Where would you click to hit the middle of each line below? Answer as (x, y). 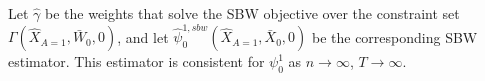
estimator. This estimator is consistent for (136, 61)
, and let (143, 36)
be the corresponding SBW (394, 36)
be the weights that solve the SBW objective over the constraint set (252, 13)
